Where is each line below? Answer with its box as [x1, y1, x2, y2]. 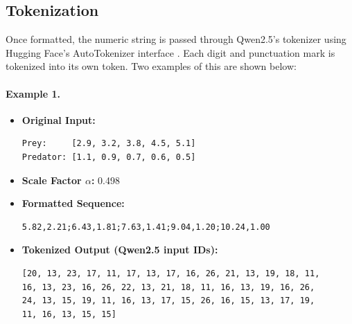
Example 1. [6, 86, 60, 100]
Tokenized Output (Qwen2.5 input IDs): [21, 242, 218, 257]
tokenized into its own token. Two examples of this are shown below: [6, 59, 297, 73]
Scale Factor [21, 172, 82, 187]
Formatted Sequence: [21, 196, 125, 210]
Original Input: [21, 112, 96, 127]
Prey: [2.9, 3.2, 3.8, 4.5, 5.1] [21, 138, 196, 149]
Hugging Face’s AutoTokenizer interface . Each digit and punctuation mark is [6, 45, 335, 60]
